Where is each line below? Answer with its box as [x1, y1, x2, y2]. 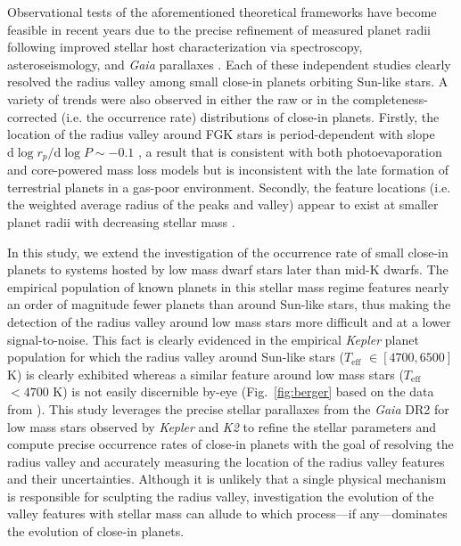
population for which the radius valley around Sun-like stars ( [7, 347, 345, 366]
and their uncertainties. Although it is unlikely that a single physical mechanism [7, 469, 447, 488]
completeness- [352, 89, 428, 108]
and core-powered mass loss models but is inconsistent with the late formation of [7, 160, 449, 179]
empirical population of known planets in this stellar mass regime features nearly [7, 277, 449, 296]
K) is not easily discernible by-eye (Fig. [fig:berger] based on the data [53, 382, 434, 401]
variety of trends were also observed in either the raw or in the [7, 89, 350, 108]
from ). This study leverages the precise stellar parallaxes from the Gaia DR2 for [7, 399, 449, 418]
